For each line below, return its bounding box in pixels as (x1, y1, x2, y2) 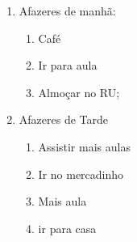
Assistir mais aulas (38, 138, 131, 155)
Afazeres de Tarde (19, 111, 108, 128)
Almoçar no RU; (38, 83, 120, 100)
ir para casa (38, 219, 97, 236)
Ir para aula (38, 57, 98, 74)
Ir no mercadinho (38, 165, 124, 182)
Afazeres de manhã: (19, 2, 116, 19)
